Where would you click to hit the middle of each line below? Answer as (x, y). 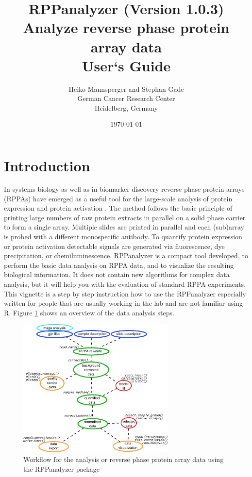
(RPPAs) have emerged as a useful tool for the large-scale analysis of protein (118, 198)
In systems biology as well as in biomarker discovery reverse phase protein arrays (124, 189)
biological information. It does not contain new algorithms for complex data (117, 274)
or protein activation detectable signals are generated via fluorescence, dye (114, 246)
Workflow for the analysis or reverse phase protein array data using (124, 459)
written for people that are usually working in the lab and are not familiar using (123, 303)
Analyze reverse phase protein (126, 27)
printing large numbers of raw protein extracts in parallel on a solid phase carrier (125, 217)
